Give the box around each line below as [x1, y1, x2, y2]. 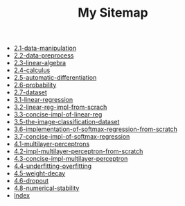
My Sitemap [78, 5, 148, 21]
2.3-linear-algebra [13, 59, 67, 67]
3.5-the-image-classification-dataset [13, 118, 120, 126]
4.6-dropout [13, 177, 49, 185]
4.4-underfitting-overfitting [13, 162, 92, 171]
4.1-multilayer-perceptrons [13, 140, 90, 148]
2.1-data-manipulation [13, 44, 77, 53]
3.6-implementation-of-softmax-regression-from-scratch [13, 125, 178, 133]
